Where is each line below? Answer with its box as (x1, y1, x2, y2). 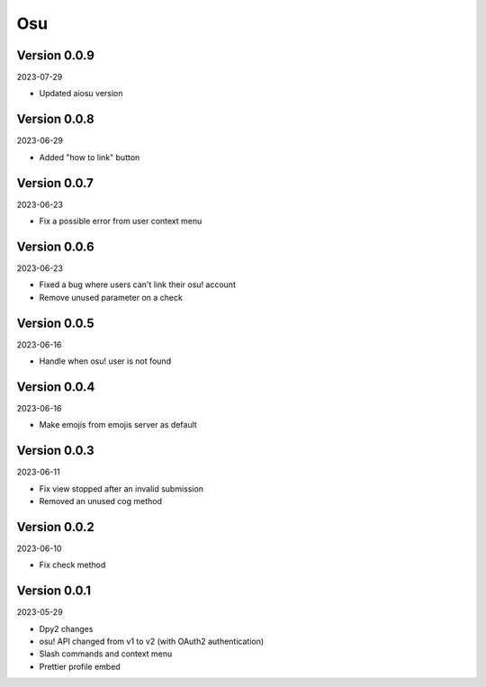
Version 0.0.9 (16, 48, 94, 63)
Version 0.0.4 (16, 379, 95, 394)
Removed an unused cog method (39, 496, 162, 507)
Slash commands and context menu (39, 648, 173, 659)
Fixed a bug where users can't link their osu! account (39, 279, 236, 290)
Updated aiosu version (39, 88, 123, 99)
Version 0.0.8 (16, 112, 94, 127)
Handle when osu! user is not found (39, 356, 171, 366)
